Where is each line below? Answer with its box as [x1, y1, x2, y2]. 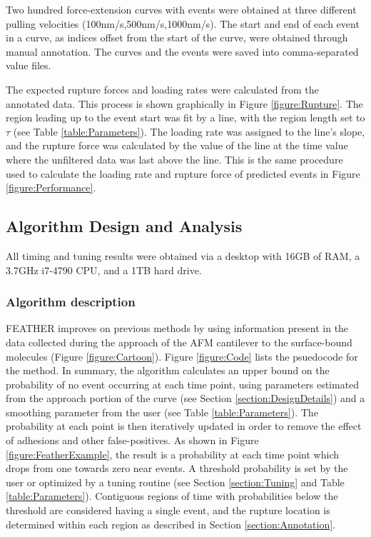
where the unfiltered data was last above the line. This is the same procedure [6, 151, 343, 166]
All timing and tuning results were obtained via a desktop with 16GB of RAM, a [6, 248, 360, 263]
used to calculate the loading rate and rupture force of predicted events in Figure [6, 166, 360, 181]
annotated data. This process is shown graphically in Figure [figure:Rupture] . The [6, 96, 363, 111]
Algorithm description [6, 293, 136, 311]
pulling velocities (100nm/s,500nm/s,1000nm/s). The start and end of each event [6, 16, 360, 31]
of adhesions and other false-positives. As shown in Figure [6, 433, 259, 448]
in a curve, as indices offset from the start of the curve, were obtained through [6, 30, 348, 45]
